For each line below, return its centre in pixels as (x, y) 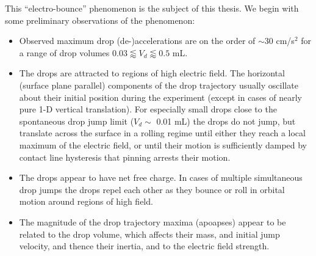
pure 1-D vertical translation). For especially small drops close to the (148, 109)
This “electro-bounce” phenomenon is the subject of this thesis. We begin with (152, 8)
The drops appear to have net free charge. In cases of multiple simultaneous (161, 177)
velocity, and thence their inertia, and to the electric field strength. (144, 246)
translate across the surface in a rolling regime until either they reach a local (162, 133)
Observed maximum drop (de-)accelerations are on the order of (137, 41)
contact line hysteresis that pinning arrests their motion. (125, 157)
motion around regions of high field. (86, 201)
